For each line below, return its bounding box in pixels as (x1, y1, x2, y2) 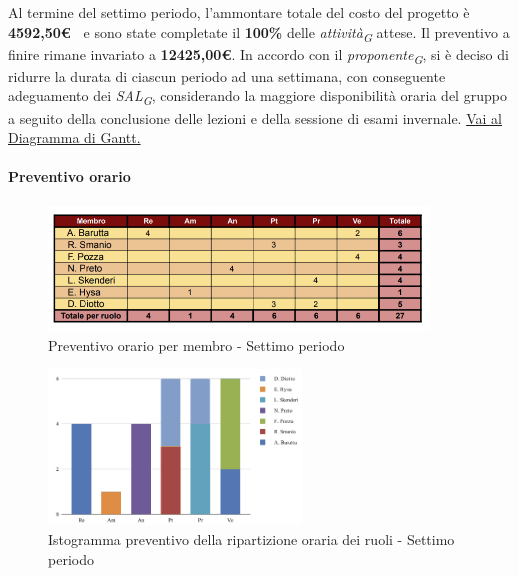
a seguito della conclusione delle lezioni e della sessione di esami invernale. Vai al (8, 107, 502, 128)
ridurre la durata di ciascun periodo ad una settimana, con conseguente (8, 65, 446, 86)
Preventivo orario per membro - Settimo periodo (48, 334, 345, 355)
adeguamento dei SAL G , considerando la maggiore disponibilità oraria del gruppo (8, 85, 507, 109)
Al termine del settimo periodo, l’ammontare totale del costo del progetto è (8, 2, 470, 22)
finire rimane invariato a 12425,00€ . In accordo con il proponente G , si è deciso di (8, 43, 509, 67)
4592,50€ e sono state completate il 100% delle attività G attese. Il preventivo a (8, 21, 510, 45)
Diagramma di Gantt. (8, 127, 141, 148)
